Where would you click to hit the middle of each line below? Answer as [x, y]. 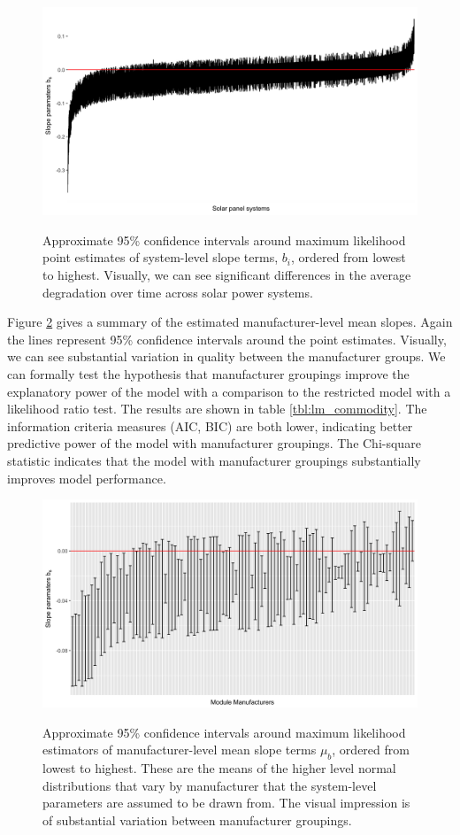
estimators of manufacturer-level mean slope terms [180, 750]
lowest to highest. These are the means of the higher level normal [219, 768]
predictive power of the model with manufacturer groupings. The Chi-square [214, 443]
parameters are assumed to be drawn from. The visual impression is [226, 803]
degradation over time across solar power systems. [178, 292]
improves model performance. [87, 478]
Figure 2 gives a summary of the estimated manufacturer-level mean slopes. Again [230, 322]
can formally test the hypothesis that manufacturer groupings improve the [208, 373]
